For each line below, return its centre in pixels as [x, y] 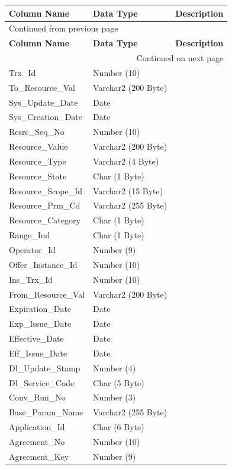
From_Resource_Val [47, 294]
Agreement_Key [39, 456]
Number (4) [115, 368]
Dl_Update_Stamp [45, 368]
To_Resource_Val [42, 87]
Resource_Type [38, 161]
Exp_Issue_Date [40, 324]
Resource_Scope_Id [46, 190]
